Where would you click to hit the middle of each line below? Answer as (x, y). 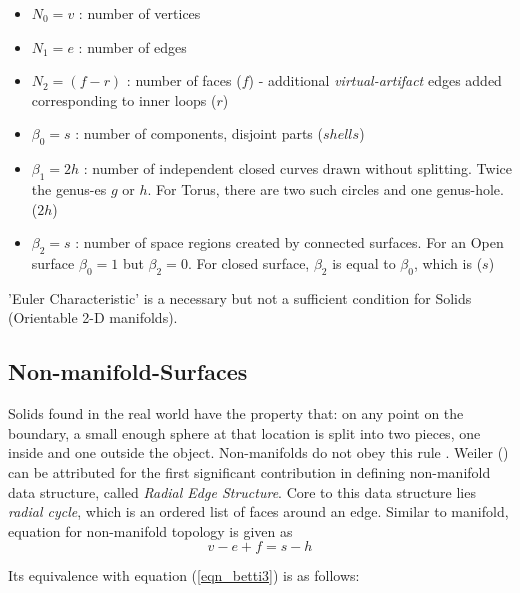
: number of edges (132, 46)
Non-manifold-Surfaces (128, 371)
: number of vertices (139, 13)
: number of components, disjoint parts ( (199, 133)
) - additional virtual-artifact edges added (375, 80)
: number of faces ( (184, 80)
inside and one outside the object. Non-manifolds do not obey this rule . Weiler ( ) (258, 452)
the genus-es (69, 188)
